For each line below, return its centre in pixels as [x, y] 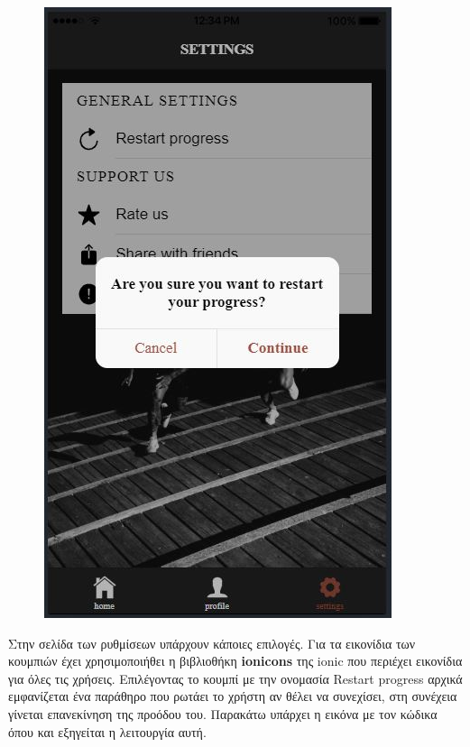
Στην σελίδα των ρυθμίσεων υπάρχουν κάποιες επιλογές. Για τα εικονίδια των [212, 643]
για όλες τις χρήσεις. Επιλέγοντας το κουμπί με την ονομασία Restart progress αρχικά [235, 678]
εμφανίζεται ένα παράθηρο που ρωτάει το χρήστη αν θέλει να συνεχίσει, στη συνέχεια [233, 696]
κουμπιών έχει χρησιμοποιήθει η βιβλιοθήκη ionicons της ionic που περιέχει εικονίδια [235, 661]
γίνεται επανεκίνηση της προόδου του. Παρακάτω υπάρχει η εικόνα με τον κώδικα [223, 713]
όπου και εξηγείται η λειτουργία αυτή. [107, 731]
